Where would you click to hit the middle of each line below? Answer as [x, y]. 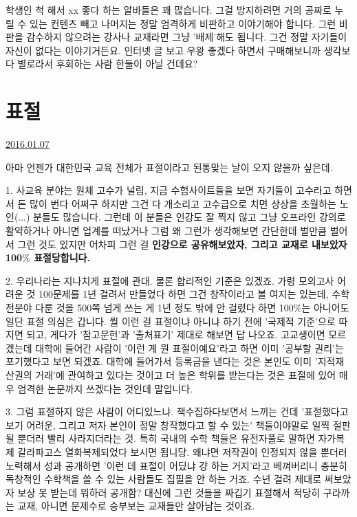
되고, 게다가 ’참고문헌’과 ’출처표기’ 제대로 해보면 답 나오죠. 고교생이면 [176, 334]
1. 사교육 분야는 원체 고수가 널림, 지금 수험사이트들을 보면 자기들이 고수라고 [169, 190]
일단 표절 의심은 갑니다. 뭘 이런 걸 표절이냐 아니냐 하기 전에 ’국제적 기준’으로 [171, 321]
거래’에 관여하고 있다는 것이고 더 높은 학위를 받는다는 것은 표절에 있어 [186, 375]
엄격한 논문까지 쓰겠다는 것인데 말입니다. [105, 388]
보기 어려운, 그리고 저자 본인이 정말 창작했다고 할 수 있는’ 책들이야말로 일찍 [168, 425]
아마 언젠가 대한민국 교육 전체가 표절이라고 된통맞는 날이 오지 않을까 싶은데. [169, 167]
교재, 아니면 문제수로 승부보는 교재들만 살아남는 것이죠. [136, 506]
